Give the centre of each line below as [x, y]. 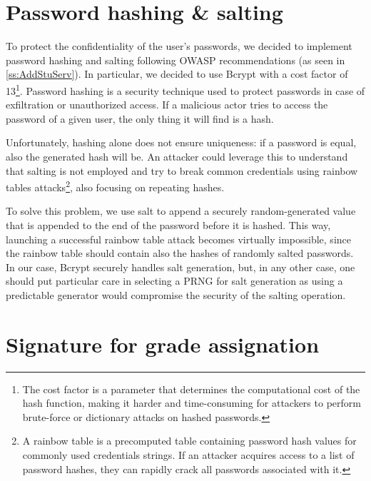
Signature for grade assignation [163, 344]
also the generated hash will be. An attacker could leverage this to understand [177, 156]
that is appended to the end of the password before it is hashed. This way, [168, 224]
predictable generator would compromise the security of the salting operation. [176, 294]
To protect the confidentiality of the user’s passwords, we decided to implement [179, 46]
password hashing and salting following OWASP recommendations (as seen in [176, 60]
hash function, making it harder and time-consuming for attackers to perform [192, 403]
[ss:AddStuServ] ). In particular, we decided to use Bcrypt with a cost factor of [177, 74]
